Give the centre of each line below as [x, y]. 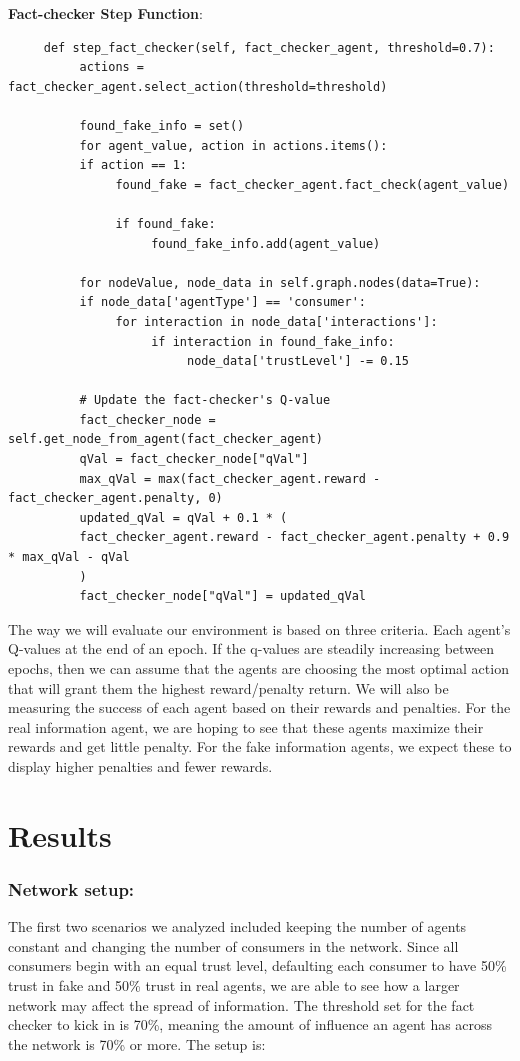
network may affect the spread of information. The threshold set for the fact [241, 1004]
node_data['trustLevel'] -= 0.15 [297, 361]
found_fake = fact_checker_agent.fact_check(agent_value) [312, 184]
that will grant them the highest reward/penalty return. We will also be [228, 687]
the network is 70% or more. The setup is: [137, 1043]
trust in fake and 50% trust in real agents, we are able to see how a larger [234, 984]
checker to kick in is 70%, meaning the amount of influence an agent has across [250, 1024]
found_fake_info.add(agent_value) [266, 243]
